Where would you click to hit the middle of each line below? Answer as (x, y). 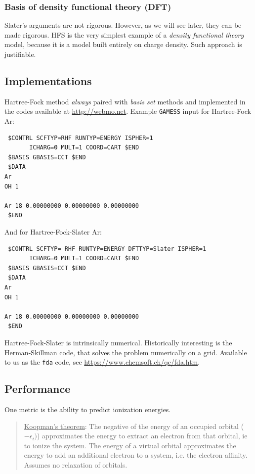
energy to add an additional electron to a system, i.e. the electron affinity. (136, 455)
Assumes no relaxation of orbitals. (76, 464)
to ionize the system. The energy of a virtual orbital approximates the (130, 445)
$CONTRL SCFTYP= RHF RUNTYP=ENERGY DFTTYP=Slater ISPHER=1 (107, 249)
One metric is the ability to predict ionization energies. (88, 409)
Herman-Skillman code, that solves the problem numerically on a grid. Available (126, 352)
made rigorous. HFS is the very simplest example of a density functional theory (124, 34)
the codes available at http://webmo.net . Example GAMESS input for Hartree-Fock (128, 111)
